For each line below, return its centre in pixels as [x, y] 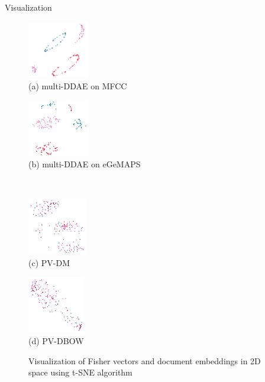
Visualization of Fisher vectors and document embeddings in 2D [145, 360]
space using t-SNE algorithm [80, 372]
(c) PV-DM [49, 262]
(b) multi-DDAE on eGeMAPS [85, 164]
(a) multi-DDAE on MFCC [78, 85]
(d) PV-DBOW [56, 341]
